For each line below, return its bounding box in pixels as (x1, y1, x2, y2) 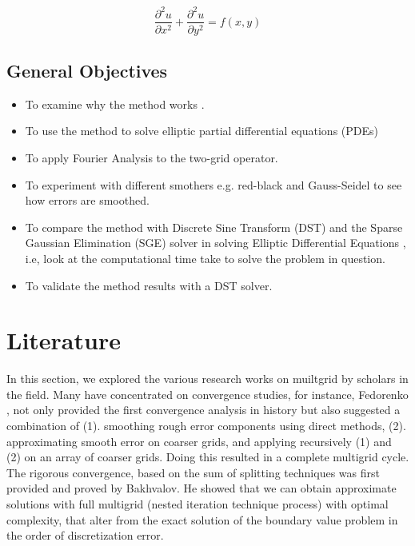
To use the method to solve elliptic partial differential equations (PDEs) (25, 122, 378, 139)
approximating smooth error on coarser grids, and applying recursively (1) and (6, 432, 392, 449)
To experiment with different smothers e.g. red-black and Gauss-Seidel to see (25, 176, 402, 193)
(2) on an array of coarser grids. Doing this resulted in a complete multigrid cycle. (6, 448, 409, 465)
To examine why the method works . (25, 95, 205, 112)
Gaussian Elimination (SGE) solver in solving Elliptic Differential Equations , (25, 234, 406, 251)
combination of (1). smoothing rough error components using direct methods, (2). (6, 417, 406, 434)
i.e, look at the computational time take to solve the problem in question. (25, 249, 385, 266)
